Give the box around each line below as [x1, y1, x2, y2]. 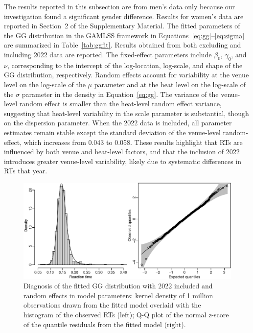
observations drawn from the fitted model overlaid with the [23, 300, 201, 310]
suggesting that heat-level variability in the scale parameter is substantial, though [4, 108, 249, 118]
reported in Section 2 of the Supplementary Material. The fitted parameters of [4, 21, 240, 31]
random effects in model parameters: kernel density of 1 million [23, 290, 213, 300]
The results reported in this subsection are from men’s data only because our [4, 1, 235, 11]
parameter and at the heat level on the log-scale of [94, 79, 246, 89]
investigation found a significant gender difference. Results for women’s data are [4, 11, 244, 21]
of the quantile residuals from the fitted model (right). [23, 319, 186, 329]
